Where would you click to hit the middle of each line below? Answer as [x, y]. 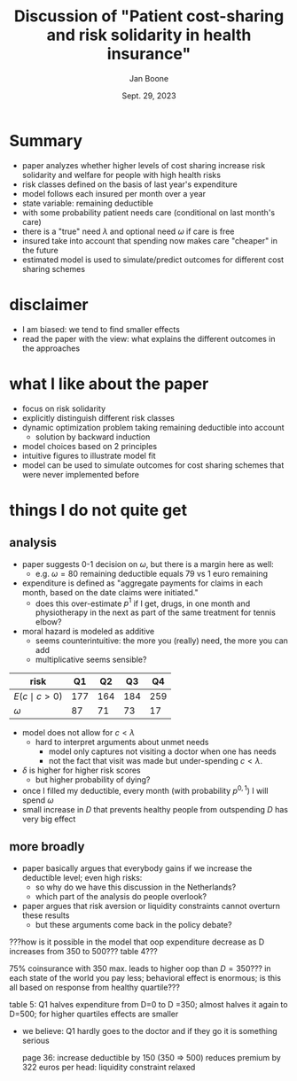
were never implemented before [81, 474]
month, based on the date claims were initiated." [110, 592]
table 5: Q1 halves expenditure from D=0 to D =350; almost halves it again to [148, 1004]
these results [46, 915]
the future [40, 250]
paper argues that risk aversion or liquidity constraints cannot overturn [151, 906]
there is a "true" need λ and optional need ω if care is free [128, 231]
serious [36, 1040]
